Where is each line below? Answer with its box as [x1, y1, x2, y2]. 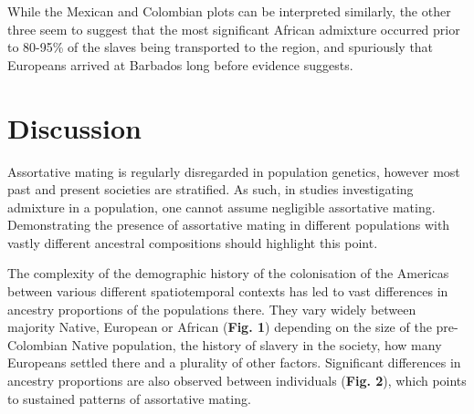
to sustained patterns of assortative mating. [7, 388, 251, 408]
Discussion [7, 109, 142, 146]
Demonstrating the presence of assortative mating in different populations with [7, 215, 450, 234]
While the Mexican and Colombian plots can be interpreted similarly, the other [7, 2, 451, 20]
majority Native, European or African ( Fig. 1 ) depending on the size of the [7, 317, 432, 336]
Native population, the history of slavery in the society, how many [71, 335, 442, 354]
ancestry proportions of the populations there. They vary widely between [7, 299, 416, 318]
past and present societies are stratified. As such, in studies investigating [7, 180, 414, 199]
